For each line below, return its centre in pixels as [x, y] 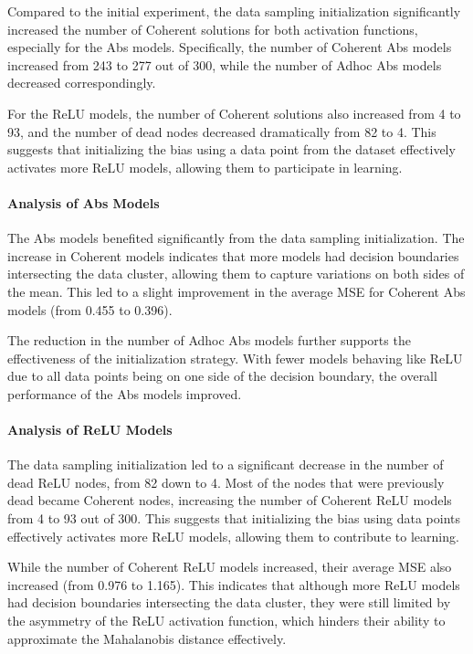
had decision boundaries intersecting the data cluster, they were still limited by [229, 602]
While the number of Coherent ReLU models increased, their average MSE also [230, 567]
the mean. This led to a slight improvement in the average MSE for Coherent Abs [236, 291]
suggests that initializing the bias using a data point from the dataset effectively [231, 149]
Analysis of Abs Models [84, 202]
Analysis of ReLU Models [90, 430]
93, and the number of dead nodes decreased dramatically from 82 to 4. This [222, 131]
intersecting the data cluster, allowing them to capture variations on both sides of [236, 274]
